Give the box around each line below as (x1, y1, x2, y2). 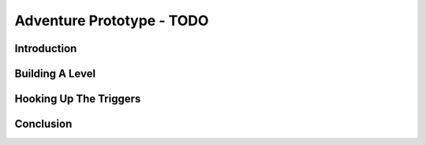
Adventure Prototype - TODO (14, 12, 209, 29)
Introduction (14, 42, 77, 55)
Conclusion (14, 117, 73, 131)
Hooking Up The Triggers (14, 92, 141, 106)
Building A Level (14, 67, 96, 80)
